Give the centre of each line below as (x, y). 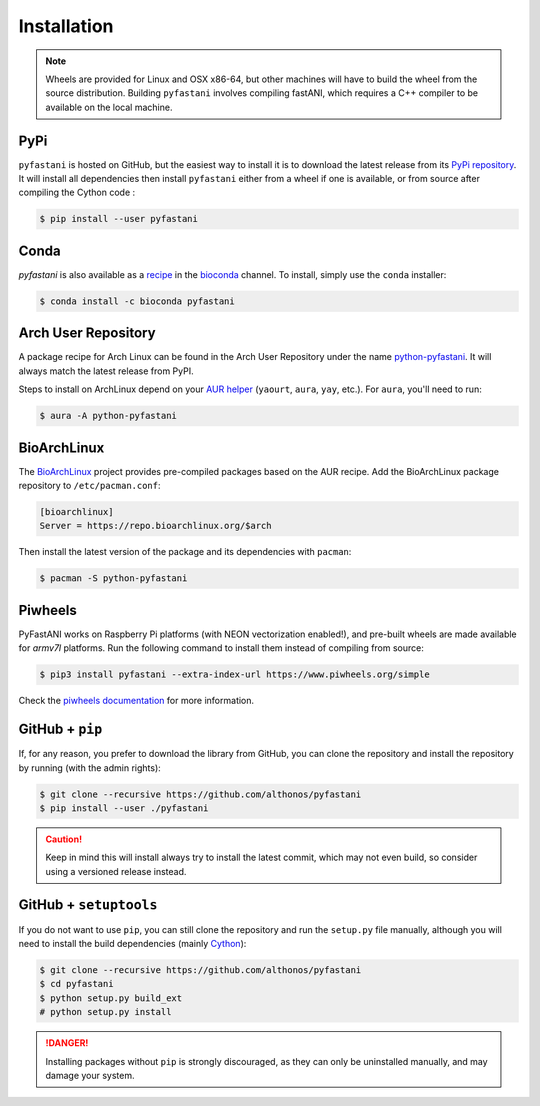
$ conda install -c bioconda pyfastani (137, 301)
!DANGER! (67, 1043)
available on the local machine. (109, 107)
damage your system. (90, 1075)
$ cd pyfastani (76, 984)
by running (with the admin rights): (90, 767)
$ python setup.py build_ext (111, 998)
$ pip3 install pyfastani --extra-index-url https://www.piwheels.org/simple (234, 674)
